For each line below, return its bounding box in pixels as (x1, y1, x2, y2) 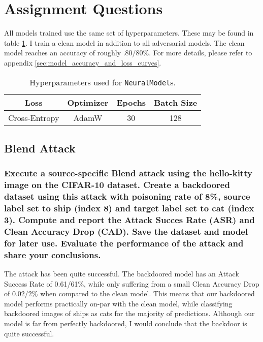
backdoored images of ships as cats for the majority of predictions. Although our (4, 308, 255, 319)
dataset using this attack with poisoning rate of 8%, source (4, 190, 250, 203)
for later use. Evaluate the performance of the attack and (4, 236, 244, 249)
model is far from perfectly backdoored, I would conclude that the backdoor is (4, 318, 247, 328)
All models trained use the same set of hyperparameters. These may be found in (4, 27, 254, 38)
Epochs (116, 96, 146, 108)
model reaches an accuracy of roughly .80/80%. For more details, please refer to (4, 47, 252, 58)
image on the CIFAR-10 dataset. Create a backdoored (4, 178, 230, 191)
